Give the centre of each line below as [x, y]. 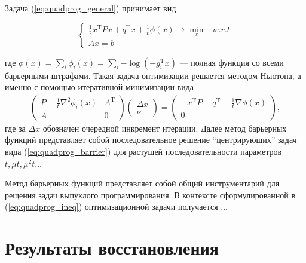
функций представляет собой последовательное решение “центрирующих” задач [151, 140]
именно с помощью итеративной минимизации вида [100, 87]
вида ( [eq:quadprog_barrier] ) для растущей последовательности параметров [143, 151]
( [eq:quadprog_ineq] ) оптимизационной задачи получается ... [116, 207]
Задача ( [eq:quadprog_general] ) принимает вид [91, 8]
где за [15, 128]
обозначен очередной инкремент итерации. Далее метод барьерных [165, 128]
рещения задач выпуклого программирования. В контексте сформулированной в [150, 195]
